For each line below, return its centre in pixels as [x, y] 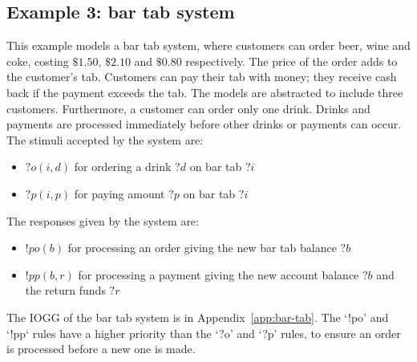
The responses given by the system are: [103, 220]
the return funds [65, 290]
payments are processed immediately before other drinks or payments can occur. [204, 124]
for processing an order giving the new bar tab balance [202, 248]
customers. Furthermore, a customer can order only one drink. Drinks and [188, 108]
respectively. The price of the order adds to [291, 61]
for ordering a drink [123, 167]
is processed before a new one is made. [101, 349]
